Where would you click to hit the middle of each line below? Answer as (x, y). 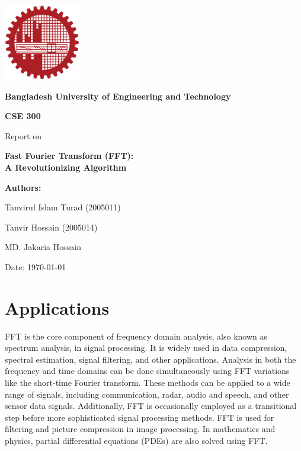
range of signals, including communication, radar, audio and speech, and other (147, 394)
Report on (23, 135)
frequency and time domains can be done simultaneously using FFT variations (147, 371)
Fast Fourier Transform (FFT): (69, 156)
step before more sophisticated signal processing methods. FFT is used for (140, 417)
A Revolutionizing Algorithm (66, 167)
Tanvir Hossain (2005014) (51, 227)
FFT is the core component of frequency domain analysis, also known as (136, 336)
